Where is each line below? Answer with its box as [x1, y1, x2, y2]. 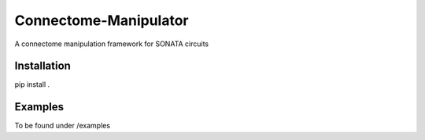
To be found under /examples [14, 121, 110, 131]
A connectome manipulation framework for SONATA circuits [14, 39, 209, 48]
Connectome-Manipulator [14, 12, 189, 29]
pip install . [14, 80, 50, 89]
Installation [14, 59, 71, 73]
